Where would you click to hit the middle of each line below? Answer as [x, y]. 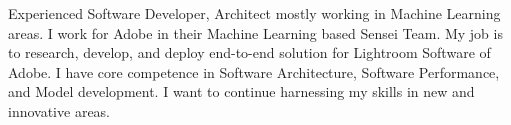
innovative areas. [59, 110]
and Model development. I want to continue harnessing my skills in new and [241, 91]
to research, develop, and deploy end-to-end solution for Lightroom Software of [249, 52]
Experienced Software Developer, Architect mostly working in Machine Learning [254, 13]
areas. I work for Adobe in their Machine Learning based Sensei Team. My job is [255, 32]
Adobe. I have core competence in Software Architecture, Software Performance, [254, 71]
